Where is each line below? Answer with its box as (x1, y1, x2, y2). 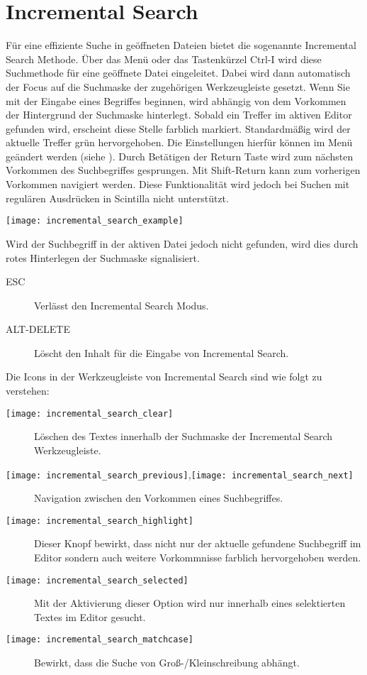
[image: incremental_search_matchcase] (6, 635, 193, 645)
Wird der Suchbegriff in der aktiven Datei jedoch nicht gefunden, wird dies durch (6, 236, 358, 251)
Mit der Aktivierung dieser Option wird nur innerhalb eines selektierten (34, 596, 346, 610)
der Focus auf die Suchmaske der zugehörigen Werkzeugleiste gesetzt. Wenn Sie (6, 79, 350, 94)
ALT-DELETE (6, 322, 71, 336)
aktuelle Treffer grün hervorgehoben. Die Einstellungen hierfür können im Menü (6, 135, 353, 150)
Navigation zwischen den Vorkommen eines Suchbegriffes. (34, 490, 283, 505)
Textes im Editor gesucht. (34, 609, 146, 624)
